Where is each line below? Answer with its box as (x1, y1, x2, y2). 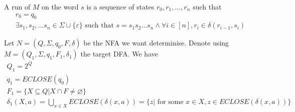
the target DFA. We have (80, 48, 158, 59)
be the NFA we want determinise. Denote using (83, 37, 229, 48)
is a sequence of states (86, 1, 155, 11)
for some (157, 98, 184, 105)
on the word (42, 1, 79, 11)
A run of (4, 1, 31, 11)
